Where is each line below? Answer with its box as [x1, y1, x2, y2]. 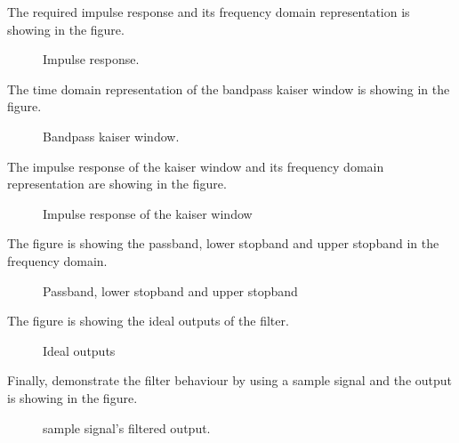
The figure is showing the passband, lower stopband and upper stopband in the [7, 234, 439, 253]
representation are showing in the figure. [7, 174, 227, 193]
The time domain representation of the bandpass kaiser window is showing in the [7, 79, 450, 98]
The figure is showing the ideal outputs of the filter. [7, 311, 289, 330]
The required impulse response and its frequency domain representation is [7, 3, 410, 20]
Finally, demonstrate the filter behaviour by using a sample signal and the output [7, 371, 453, 390]
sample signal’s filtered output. [43, 418, 211, 437]
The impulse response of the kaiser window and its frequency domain [7, 157, 384, 175]
